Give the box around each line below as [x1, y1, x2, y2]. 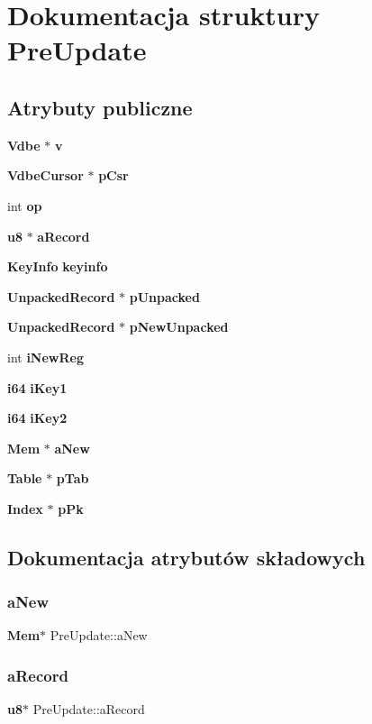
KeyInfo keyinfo [7, 257, 108, 276]
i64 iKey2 [7, 408, 68, 427]
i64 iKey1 [7, 378, 68, 397]
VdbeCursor [7, 166, 84, 185]
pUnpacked [129, 287, 200, 306]
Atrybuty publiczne [7, 93, 193, 121]
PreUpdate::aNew [50, 626, 148, 645]
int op [7, 196, 42, 215]
